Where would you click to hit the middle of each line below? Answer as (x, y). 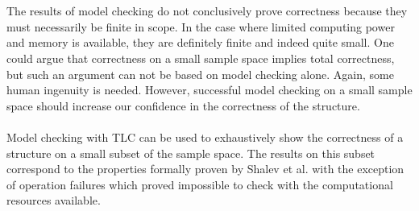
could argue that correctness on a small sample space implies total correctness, (201, 58)
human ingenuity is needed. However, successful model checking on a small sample (209, 90)
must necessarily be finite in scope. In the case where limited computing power (201, 26)
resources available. (54, 200)
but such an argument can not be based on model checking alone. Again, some (200, 74)
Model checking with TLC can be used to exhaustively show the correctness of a (205, 137)
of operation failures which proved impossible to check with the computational (200, 184)
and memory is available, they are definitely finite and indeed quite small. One (200, 42)
